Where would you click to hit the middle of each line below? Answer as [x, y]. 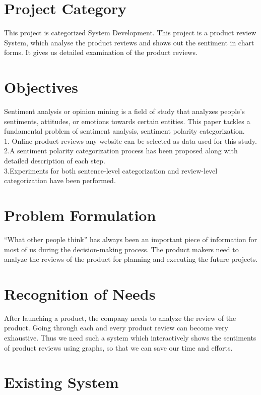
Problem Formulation [80, 215]
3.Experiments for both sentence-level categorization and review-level [111, 170]
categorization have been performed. [60, 180]
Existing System [61, 382]
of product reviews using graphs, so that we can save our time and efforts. [118, 347]
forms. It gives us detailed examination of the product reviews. [101, 52]
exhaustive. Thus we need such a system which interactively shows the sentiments [130, 337]
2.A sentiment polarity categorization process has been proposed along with [121, 151]
